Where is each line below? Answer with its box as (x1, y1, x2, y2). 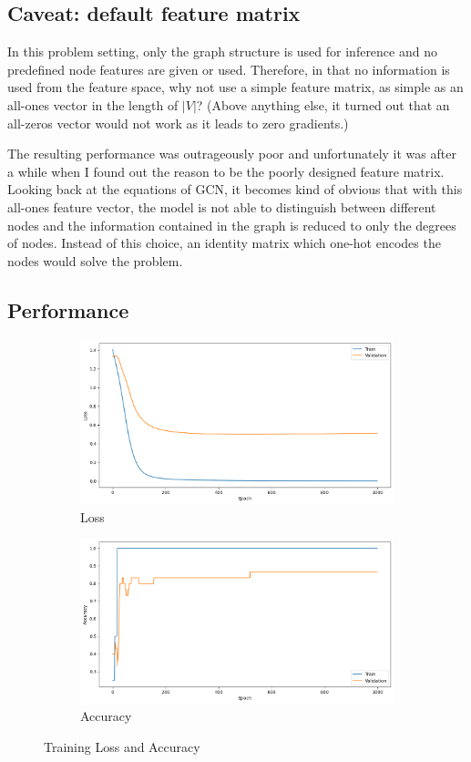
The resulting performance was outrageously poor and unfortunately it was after (7, 144, 456, 163)
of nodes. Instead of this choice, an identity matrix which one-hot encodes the (7, 233, 441, 252)
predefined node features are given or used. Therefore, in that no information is (7, 59, 450, 78)
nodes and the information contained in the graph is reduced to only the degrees (7, 215, 456, 234)
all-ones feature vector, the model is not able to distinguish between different (7, 197, 436, 216)
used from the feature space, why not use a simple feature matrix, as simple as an (7, 77, 464, 97)
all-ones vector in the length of (7, 95, 179, 114)
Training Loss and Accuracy (44, 736, 200, 756)
